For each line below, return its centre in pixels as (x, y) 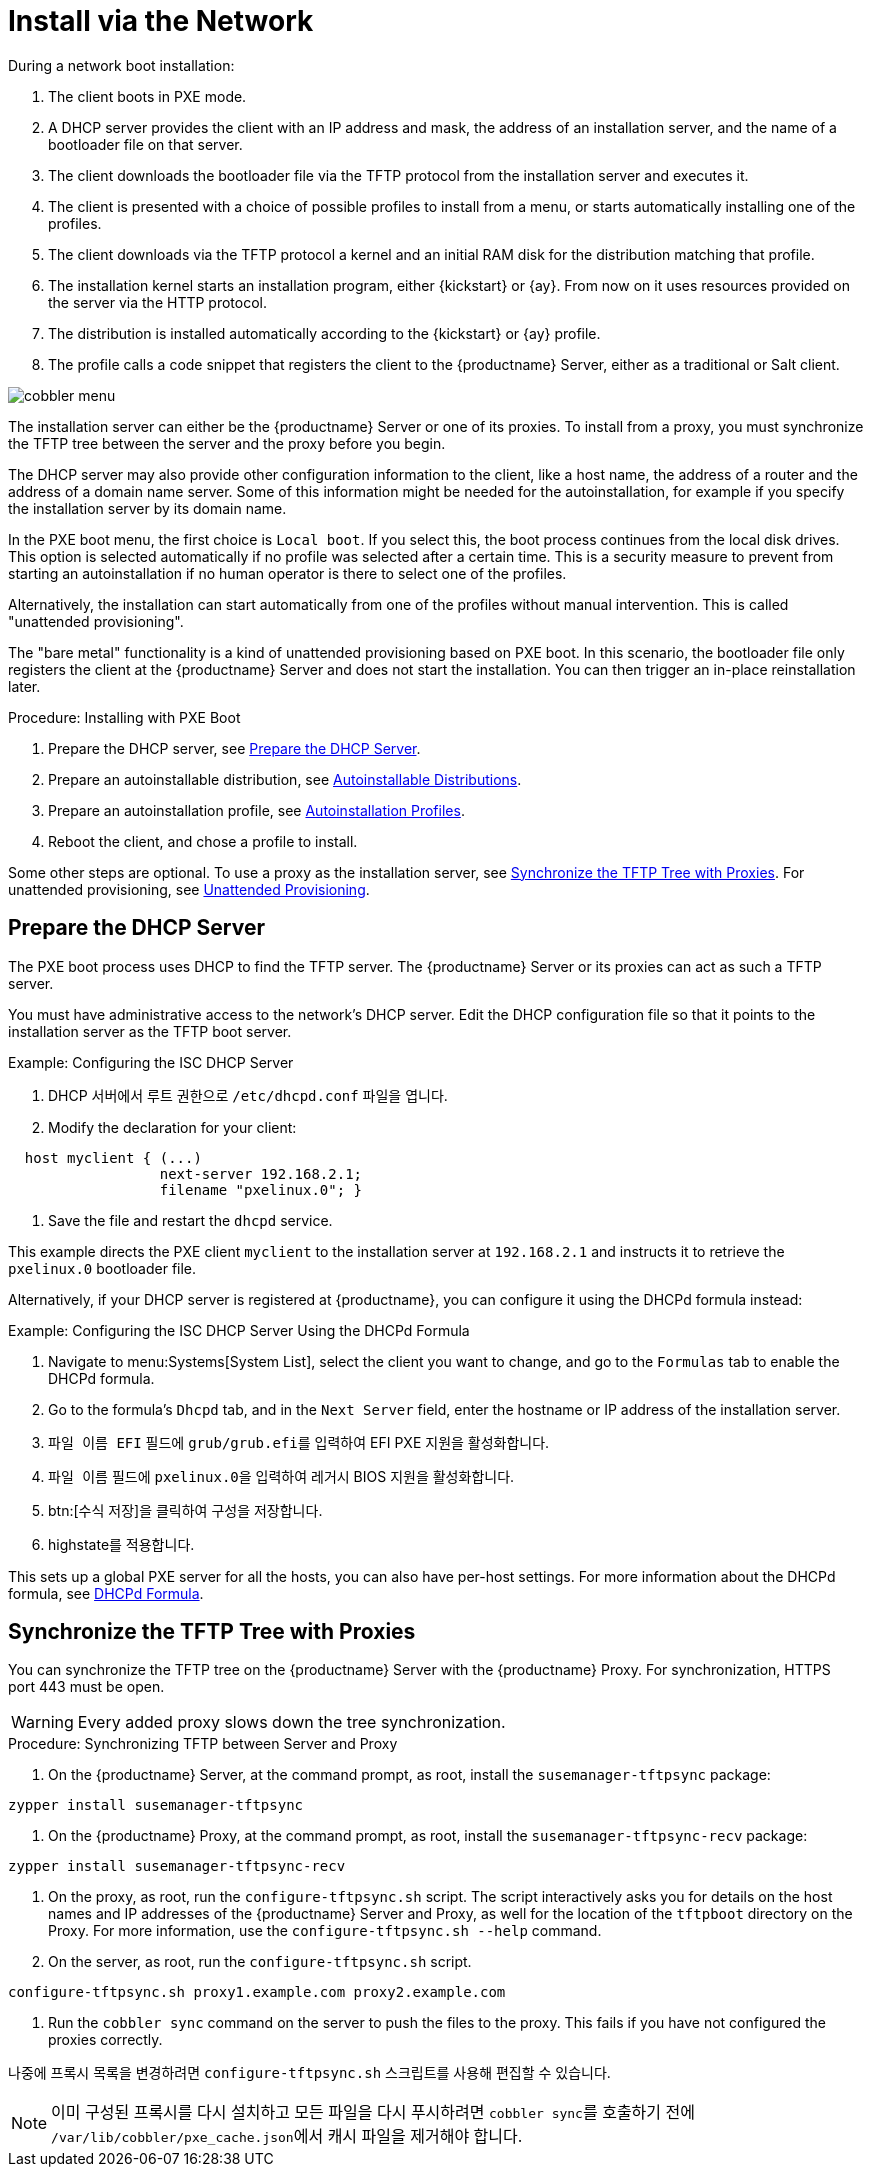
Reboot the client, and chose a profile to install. (203, 841)
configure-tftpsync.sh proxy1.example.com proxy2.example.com (257, 1992)
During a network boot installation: (121, 65)
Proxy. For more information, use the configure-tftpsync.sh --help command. (325, 1931)
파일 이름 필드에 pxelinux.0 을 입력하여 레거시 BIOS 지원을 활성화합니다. (281, 1476)
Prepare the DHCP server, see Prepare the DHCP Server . (234, 748)
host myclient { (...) (113, 1157)
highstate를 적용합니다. (121, 1544)
